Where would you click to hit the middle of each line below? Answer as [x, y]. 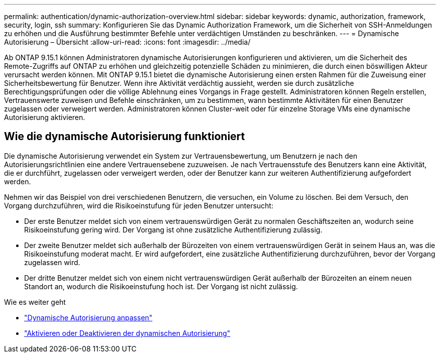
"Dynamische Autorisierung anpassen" [88, 317]
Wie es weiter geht [35, 302]
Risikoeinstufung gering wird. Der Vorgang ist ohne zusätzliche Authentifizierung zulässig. [173, 229]
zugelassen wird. [52, 262]
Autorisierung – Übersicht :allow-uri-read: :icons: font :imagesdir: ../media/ [127, 42]
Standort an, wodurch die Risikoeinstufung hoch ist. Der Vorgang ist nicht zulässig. [161, 286]
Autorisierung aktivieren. [45, 117]
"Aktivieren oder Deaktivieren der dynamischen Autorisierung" [127, 333]
